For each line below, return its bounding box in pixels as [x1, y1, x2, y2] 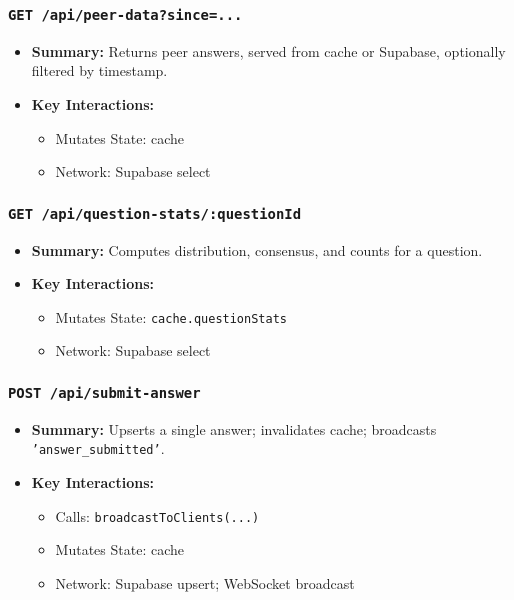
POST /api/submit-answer [8, 384, 201, 401]
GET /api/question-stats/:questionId [8, 205, 302, 222]
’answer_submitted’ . [31, 438, 165, 459]
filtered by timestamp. [31, 60, 168, 81]
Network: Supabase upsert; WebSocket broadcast [55, 572, 355, 593]
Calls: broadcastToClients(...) [55, 505, 260, 526]
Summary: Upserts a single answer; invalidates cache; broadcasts [31, 418, 437, 439]
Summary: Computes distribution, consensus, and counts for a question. [31, 239, 483, 260]
